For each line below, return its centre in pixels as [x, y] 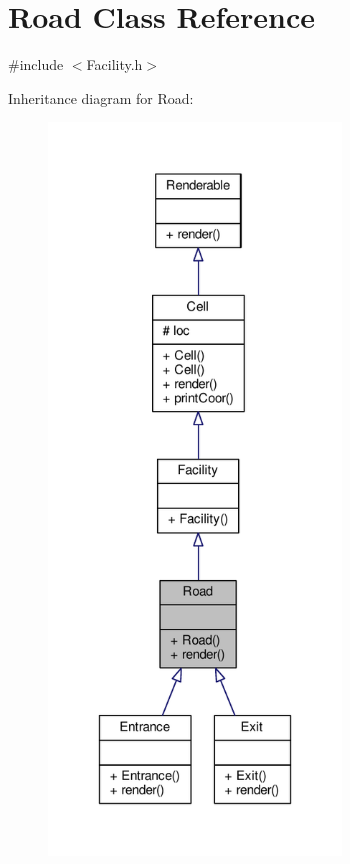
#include [36, 64]
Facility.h [114, 64]
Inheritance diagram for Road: [101, 97]
